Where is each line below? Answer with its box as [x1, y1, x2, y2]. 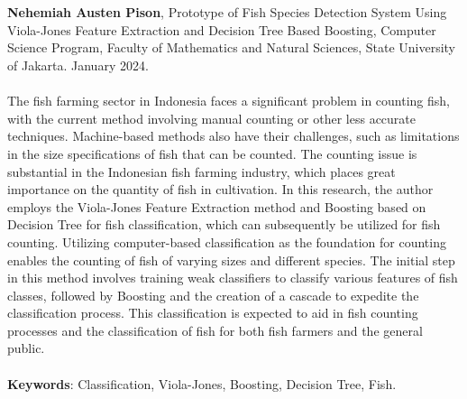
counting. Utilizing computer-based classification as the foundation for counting [7, 232, 446, 251]
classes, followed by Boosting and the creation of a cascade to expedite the [7, 285, 419, 304]
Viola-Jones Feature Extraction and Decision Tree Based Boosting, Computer [7, 20, 436, 39]
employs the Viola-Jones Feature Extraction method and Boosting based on [7, 197, 426, 216]
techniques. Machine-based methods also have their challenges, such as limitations [7, 126, 460, 145]
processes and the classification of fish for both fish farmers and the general [7, 320, 423, 339]
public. [7, 339, 45, 357]
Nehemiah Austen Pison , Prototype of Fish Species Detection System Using [7, 3, 447, 22]
